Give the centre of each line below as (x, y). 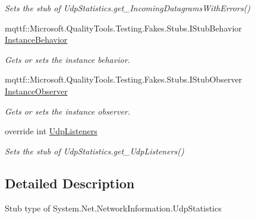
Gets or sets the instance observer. (68, 111)
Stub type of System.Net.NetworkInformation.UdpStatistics (113, 208)
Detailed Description (70, 183)
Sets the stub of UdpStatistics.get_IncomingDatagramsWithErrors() (128, 8)
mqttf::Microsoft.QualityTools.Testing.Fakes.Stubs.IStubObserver (124, 79)
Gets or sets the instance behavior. (67, 59)
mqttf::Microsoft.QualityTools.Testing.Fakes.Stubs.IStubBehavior (123, 28)
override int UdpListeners (51, 131)
